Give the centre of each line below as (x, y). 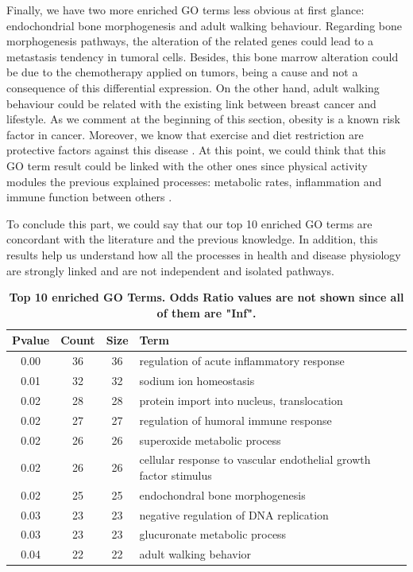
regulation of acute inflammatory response (242, 361)
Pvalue (31, 340)
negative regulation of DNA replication (234, 514)
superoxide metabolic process (210, 440)
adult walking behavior (195, 554)
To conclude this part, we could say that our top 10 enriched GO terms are (189, 223)
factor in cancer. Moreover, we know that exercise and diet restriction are (185, 134)
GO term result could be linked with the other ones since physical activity (187, 165)
